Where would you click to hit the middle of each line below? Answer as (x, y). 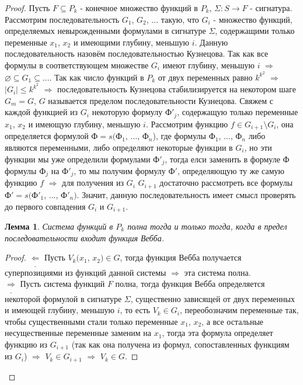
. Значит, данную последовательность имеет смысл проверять (186, 194)
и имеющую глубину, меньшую (84, 124)
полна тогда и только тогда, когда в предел (207, 226)
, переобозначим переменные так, (239, 310)
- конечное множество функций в (139, 8)
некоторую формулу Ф (132, 112)
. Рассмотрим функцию (187, 124)
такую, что (180, 19)
